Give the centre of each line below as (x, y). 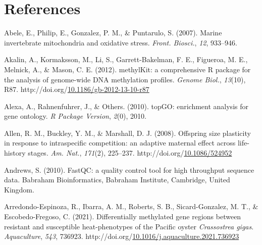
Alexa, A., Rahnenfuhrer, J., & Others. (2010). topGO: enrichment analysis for (126, 106)
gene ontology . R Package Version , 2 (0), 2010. (75, 116)
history (15, 153)
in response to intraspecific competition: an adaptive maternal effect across (120, 143)
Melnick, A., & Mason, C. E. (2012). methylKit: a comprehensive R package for (127, 69)
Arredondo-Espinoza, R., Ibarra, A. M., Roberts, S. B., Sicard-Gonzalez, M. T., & (131, 206)
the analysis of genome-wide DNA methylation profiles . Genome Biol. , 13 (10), (125, 79)
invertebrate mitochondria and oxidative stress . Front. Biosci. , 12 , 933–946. (121, 42)
